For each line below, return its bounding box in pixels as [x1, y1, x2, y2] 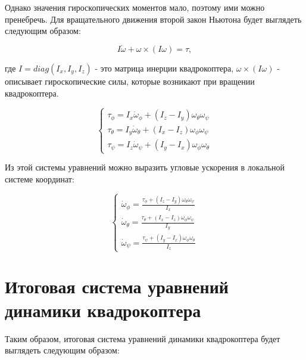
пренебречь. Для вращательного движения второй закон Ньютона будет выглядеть [5, 13, 302, 25]
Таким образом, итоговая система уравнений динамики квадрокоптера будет [5, 332, 280, 345]
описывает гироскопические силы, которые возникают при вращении [5, 75, 255, 87]
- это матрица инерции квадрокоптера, [95, 62, 234, 74]
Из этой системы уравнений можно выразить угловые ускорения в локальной [5, 161, 285, 173]
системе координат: [5, 173, 74, 185]
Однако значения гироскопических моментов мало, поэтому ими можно [5, 1, 265, 13]
